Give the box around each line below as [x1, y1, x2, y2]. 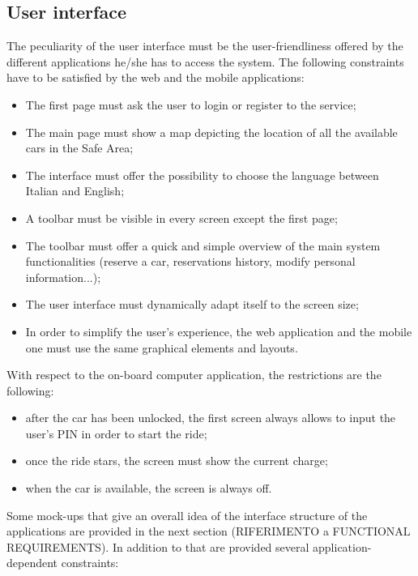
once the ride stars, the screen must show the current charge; [25, 452, 328, 469]
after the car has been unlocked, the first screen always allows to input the [25, 409, 396, 426]
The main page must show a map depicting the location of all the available [25, 123, 398, 140]
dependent [6, 554, 58, 571]
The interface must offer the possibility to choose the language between [25, 166, 379, 183]
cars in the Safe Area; [25, 139, 134, 156]
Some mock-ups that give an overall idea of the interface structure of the [6, 506, 368, 523]
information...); [25, 268, 101, 285]
